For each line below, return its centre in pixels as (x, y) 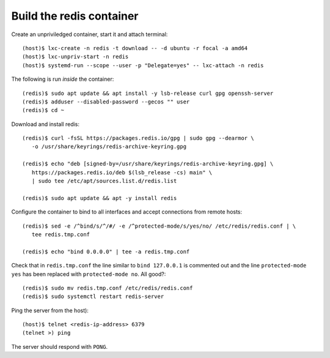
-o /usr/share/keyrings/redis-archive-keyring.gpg (109, 147)
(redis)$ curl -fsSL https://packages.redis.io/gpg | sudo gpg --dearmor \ (138, 138)
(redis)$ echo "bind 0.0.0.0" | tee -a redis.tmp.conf (106, 252)
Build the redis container (75, 16)
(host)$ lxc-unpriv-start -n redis (75, 57)
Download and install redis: (45, 124)
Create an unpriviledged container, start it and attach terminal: (90, 34)
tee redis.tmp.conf (61, 234)
